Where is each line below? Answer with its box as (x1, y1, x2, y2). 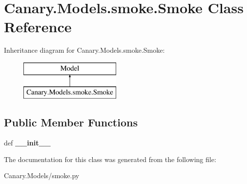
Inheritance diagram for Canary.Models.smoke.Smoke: (4, 45, 165, 55)
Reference (4, 17, 72, 37)
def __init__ (4, 138, 51, 148)
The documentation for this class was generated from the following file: (4, 154, 216, 164)
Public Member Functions (4, 115, 138, 130)
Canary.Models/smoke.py (4, 170, 80, 181)
